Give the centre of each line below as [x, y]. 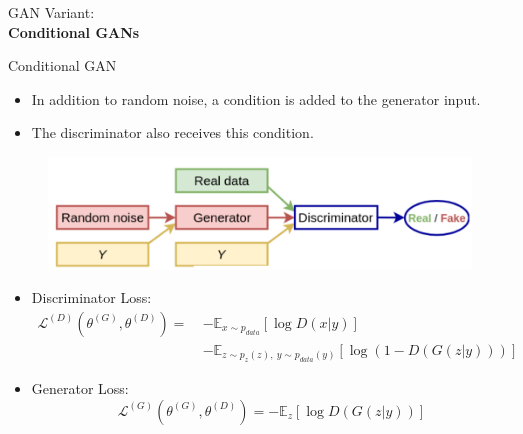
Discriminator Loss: [91, 297]
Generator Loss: [80, 388]
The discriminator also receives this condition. [172, 132]
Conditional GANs [74, 31]
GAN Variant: [51, 12]
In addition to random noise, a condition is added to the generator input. [256, 98]
